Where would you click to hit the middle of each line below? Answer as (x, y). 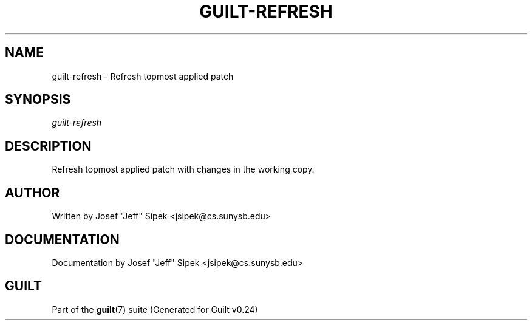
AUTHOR (32, 193)
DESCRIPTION (48, 146)
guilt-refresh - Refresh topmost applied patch (143, 76)
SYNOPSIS (38, 100)
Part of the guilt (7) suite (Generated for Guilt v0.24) (155, 309)
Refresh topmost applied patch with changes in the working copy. (183, 169)
